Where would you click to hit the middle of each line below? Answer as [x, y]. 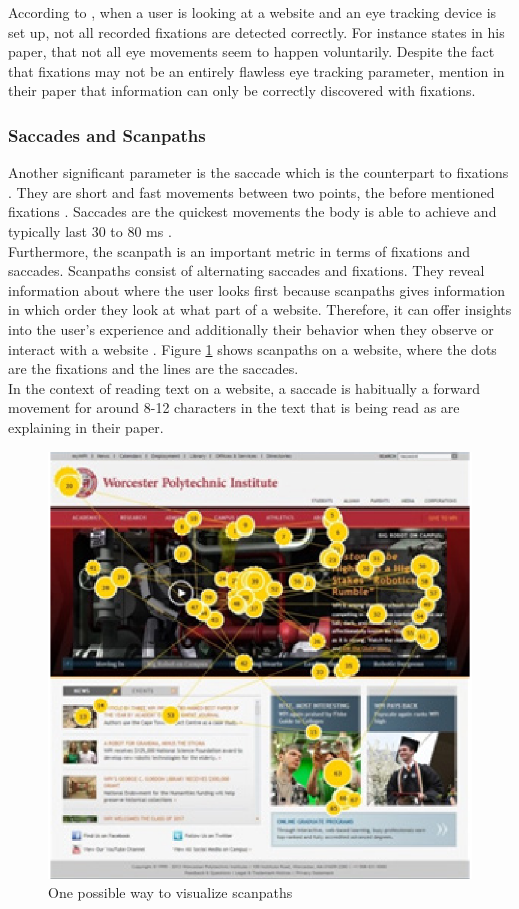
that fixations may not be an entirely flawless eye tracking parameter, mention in [256, 70]
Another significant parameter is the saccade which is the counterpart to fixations [258, 172]
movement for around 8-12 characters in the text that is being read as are [234, 407]
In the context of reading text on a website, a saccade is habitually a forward [244, 387]
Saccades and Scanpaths [107, 134]
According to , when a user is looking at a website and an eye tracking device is [252, 12]
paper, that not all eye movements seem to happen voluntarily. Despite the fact [251, 51]
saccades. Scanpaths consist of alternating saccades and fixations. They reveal [246, 270]
